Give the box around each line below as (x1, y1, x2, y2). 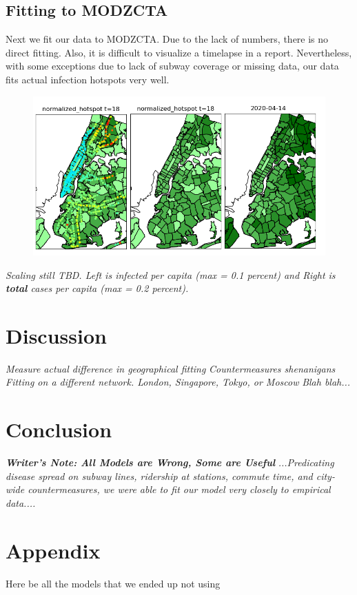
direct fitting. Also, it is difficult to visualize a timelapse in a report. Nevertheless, (6, 45, 352, 59)
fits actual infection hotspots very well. (6, 72, 170, 86)
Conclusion (6, 415, 112, 443)
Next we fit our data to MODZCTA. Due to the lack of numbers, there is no (6, 32, 329, 46)
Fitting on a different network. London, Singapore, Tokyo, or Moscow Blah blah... (6, 375, 351, 389)
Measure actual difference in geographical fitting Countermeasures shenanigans (6, 361, 336, 375)
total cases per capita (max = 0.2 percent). (6, 281, 189, 295)
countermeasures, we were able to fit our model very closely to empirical (28, 482, 331, 497)
